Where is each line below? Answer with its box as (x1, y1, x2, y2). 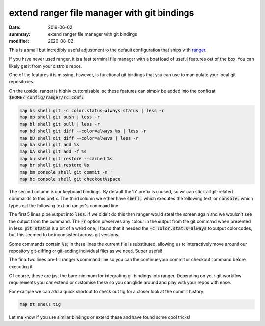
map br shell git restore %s (19, 163, 90, 168)
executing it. (9, 263, 34, 269)
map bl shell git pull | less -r (19, 121, 100, 127)
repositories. (9, 79, 35, 85)
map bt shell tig (19, 302, 61, 307)
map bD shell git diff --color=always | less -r (19, 135, 139, 140)
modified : (9, 38, 29, 44)
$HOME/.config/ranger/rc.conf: (9, 95, 84, 100)
